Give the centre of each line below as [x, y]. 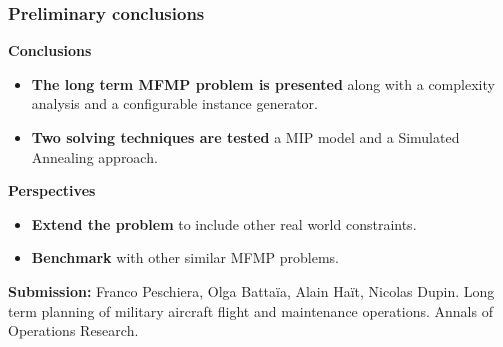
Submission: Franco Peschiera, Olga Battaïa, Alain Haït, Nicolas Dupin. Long [251, 290]
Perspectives [52, 190]
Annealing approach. [94, 156]
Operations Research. [73, 330]
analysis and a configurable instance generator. [174, 103]
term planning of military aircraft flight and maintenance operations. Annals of [250, 310]
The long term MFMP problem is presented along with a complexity [263, 83]
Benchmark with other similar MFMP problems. [185, 257]
